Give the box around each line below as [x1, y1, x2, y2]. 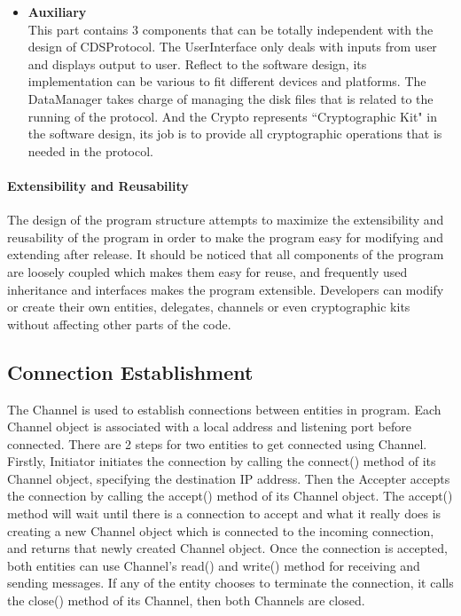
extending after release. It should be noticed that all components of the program [7, 245, 444, 264]
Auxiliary [27, 3, 87, 20]
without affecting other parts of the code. [7, 314, 231, 333]
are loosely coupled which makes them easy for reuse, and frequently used [7, 262, 408, 280]
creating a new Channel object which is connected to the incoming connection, [7, 521, 434, 540]
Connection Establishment [7, 358, 254, 385]
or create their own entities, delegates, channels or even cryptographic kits [7, 297, 410, 316]
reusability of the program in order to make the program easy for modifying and [7, 227, 444, 246]
